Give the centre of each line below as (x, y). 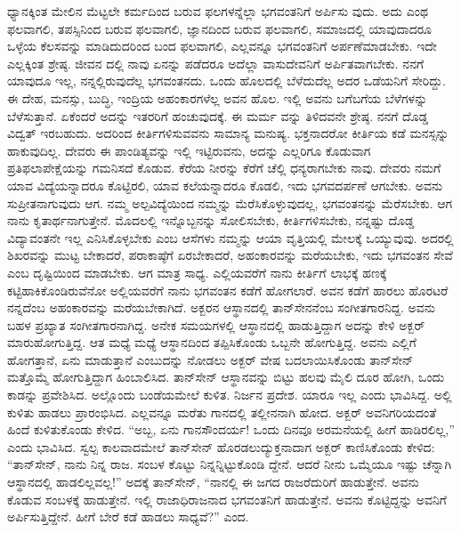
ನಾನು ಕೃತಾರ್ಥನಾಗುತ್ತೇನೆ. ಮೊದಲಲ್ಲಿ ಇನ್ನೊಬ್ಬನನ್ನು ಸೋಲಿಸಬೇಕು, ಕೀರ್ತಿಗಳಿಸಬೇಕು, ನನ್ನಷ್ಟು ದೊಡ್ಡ (211, 220)
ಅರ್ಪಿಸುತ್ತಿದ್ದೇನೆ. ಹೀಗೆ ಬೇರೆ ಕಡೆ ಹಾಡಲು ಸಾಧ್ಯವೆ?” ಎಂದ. (128, 517)
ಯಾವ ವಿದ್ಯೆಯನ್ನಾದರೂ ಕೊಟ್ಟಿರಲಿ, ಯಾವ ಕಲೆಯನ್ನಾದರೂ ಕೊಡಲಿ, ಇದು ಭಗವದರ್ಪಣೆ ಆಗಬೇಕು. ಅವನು (225, 185)
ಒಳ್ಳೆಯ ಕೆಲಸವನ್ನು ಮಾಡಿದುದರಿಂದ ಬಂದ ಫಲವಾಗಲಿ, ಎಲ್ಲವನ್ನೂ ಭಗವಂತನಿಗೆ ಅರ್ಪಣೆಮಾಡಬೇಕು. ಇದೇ (222, 46)
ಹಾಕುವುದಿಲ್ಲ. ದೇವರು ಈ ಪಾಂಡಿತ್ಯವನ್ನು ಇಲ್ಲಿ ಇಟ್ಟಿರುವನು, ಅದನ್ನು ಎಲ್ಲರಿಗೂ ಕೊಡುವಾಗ (189, 150)
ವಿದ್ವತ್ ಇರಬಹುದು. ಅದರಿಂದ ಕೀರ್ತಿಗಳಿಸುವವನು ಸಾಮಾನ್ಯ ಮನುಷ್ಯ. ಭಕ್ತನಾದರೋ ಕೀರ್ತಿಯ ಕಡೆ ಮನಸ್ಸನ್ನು (228, 133)
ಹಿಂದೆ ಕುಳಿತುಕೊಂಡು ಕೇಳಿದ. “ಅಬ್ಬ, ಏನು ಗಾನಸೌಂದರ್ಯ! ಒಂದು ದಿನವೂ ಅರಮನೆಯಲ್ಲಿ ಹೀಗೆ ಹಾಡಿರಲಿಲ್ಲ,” (231, 429)
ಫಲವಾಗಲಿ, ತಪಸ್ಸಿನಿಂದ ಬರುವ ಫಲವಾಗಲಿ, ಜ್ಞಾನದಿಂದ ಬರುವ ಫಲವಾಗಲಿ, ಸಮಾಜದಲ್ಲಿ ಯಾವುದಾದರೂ (220, 28)
